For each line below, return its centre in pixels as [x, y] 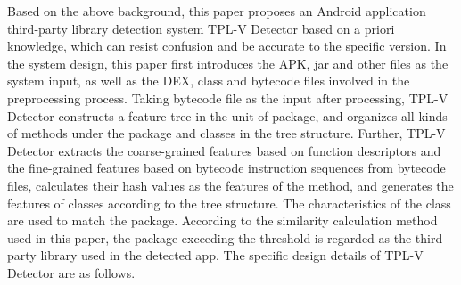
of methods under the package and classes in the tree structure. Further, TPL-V [226, 133]
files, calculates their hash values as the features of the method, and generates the [230, 185]
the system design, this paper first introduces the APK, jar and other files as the [228, 63]
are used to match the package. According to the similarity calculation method [222, 220]
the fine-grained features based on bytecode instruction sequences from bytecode [226, 168]
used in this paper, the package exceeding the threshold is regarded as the [210, 237]
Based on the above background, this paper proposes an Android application [217, 11]
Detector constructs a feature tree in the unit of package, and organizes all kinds [227, 115]
